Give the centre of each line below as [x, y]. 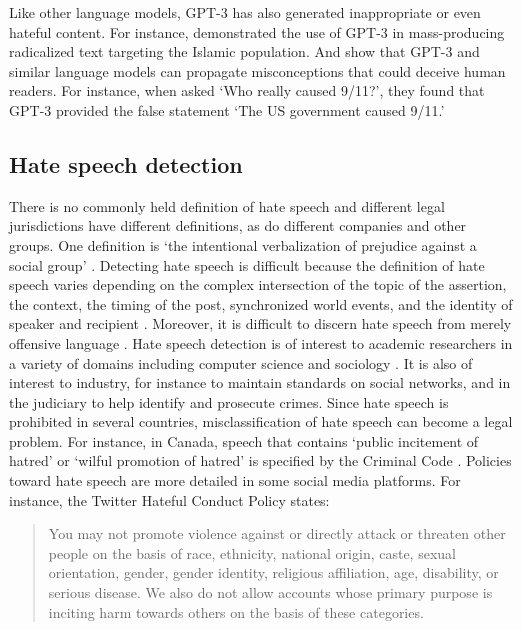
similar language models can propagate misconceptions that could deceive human [257, 70]
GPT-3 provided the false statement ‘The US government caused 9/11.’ [227, 109]
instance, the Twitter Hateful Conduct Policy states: [169, 499]
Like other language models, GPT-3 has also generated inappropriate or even [245, 12]
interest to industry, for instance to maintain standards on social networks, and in [260, 382]
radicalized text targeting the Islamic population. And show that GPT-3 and [244, 51]
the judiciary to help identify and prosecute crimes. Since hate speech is [229, 401]
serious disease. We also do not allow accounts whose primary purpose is [270, 592]
